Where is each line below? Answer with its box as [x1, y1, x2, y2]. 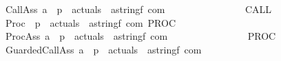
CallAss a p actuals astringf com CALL [5, 2, 272, 16]
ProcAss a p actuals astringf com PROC [5, 29, 276, 43]
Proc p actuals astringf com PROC [5, 15, 176, 29]
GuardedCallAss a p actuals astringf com [5, 42, 202, 56]
